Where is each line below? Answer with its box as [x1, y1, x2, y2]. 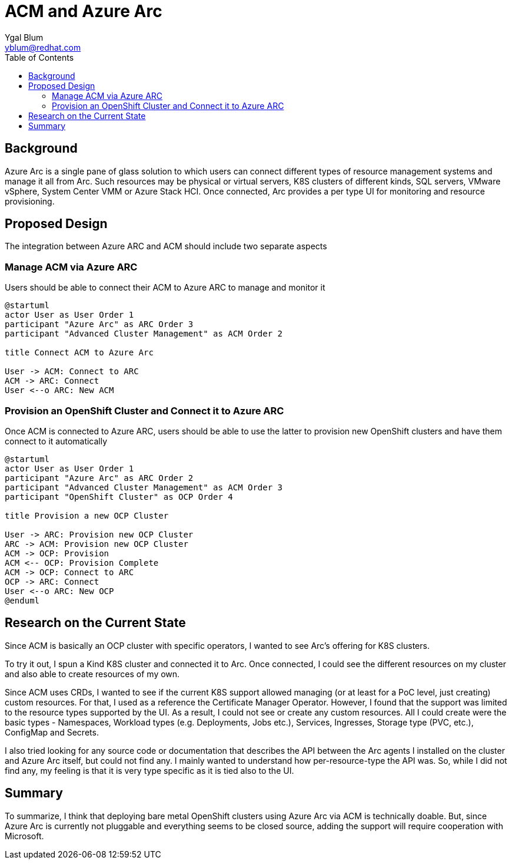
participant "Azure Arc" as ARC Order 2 [5, 473, 194, 483]
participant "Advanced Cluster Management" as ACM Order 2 [5, 329, 283, 339]
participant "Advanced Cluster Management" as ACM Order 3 [5, 482, 283, 492]
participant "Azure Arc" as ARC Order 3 [5, 319, 194, 329]
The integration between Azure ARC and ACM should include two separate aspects [5, 241, 327, 252]
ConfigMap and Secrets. [5, 727, 99, 737]
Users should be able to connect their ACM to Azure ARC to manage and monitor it [5, 282, 325, 293]
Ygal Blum [5, 32, 44, 42]
